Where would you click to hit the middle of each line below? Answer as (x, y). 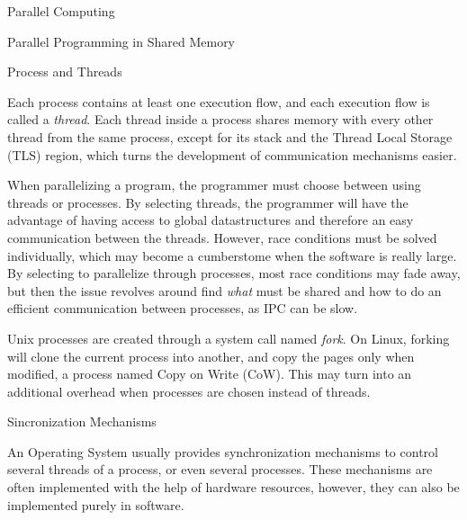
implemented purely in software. (96, 504)
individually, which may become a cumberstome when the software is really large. (232, 255)
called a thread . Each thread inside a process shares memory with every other (220, 119)
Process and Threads (65, 72)
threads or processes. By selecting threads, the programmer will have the (208, 202)
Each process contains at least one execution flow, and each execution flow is (219, 101)
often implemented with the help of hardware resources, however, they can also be (233, 487)
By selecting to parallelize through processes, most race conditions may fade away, (234, 273)
